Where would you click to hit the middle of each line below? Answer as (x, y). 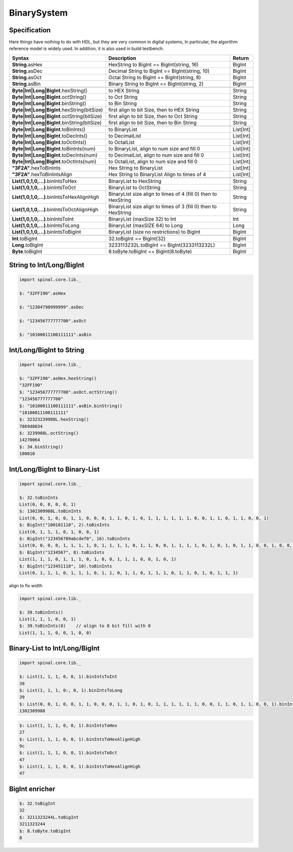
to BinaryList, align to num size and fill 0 (154, 148)
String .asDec (27, 71)
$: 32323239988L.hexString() (54, 419)
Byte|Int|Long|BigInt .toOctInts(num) (54, 161)
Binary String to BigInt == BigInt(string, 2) (156, 84)
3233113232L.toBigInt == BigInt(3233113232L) (162, 245)
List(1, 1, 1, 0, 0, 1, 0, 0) (55, 633)
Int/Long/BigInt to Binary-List (54, 469)
